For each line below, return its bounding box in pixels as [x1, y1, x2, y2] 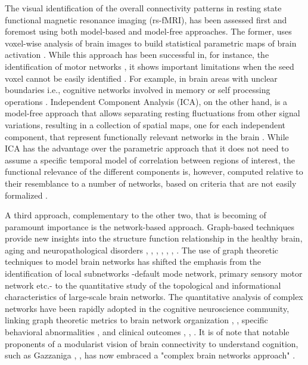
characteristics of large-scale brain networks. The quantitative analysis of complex [5, 290, 303, 303]
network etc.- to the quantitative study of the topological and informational [5, 279, 281, 291]
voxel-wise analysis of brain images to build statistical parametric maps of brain [5, 36, 297, 49]
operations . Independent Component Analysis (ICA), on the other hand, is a [5, 95, 288, 107]
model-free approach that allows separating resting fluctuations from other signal [5, 107, 300, 119]
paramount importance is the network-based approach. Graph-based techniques [5, 220, 294, 233]
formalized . [5, 188, 48, 201]
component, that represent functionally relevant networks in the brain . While [5, 130, 289, 143]
